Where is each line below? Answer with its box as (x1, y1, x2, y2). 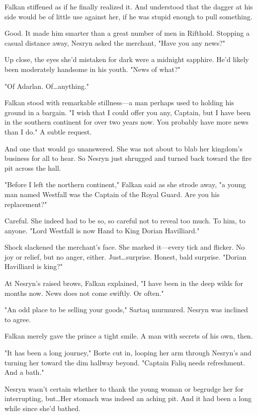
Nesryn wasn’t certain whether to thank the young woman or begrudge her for (4, 383, 244, 394)
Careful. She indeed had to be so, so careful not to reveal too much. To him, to (4, 215, 246, 226)
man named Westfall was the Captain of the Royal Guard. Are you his (4, 189, 220, 199)
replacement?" (4, 199, 47, 209)
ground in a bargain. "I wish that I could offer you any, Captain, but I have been (4, 107, 251, 117)
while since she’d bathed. (4, 403, 81, 413)
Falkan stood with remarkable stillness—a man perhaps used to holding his (4, 97, 234, 108)
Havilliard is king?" (4, 261, 63, 272)
